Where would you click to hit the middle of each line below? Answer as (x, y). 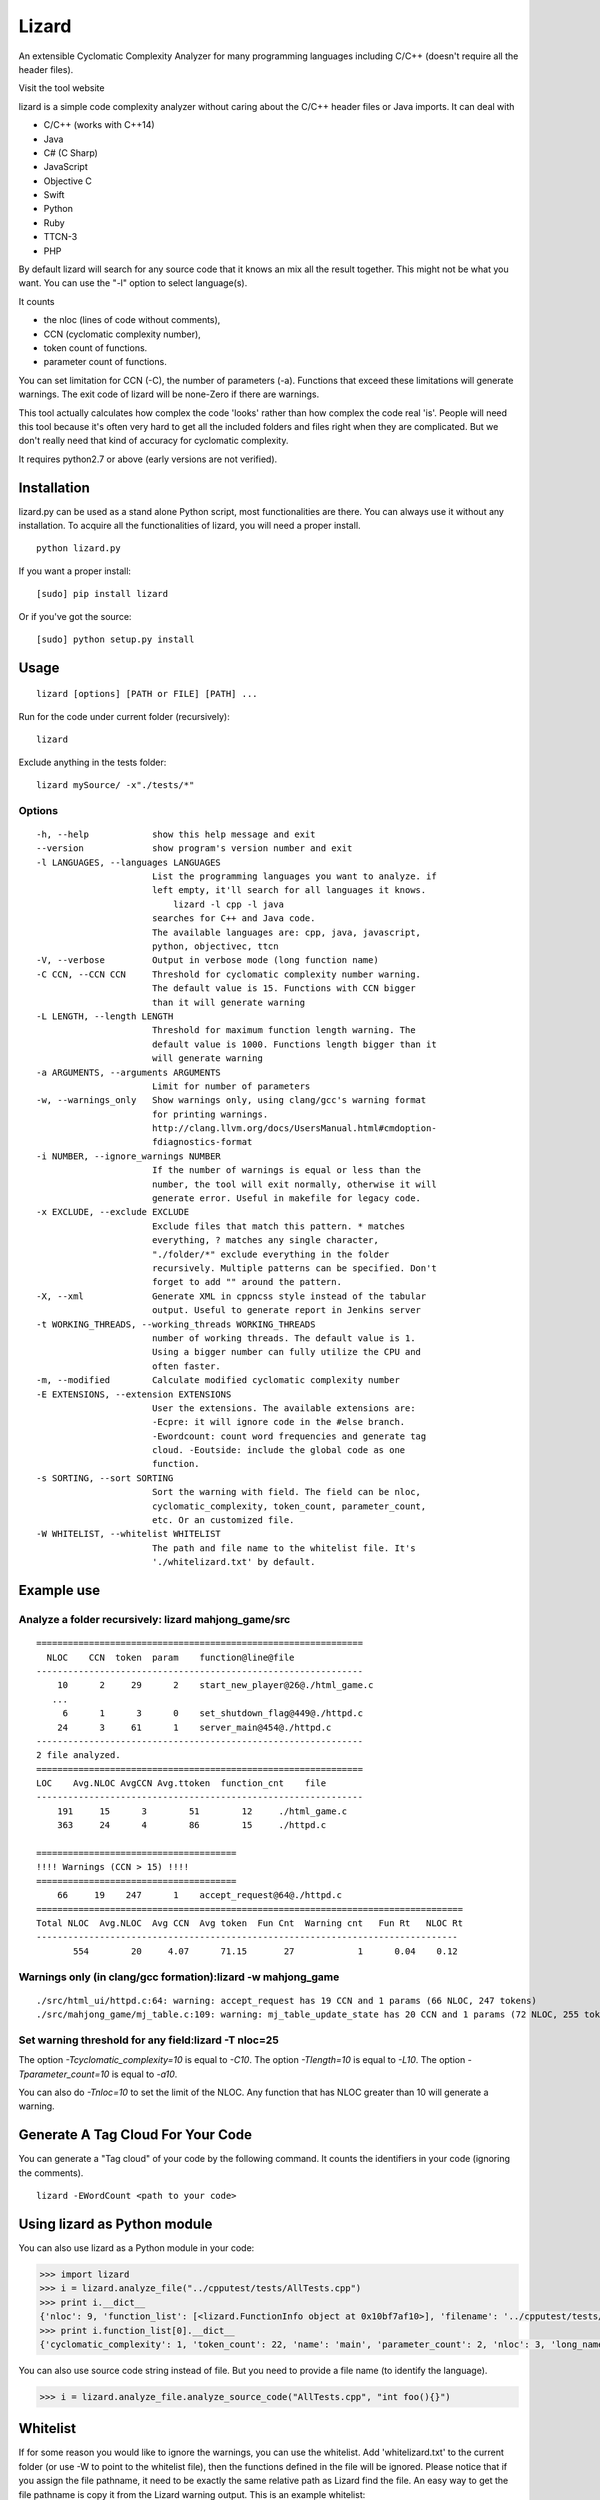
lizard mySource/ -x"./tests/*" (115, 784)
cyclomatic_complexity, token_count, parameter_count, (289, 1506)
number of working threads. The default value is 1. (283, 1338)
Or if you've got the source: (75, 616)
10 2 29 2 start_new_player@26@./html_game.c (215, 1685)
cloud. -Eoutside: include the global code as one (278, 1450)
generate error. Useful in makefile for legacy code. (286, 1198)
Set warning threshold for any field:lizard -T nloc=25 (148, 2040)
